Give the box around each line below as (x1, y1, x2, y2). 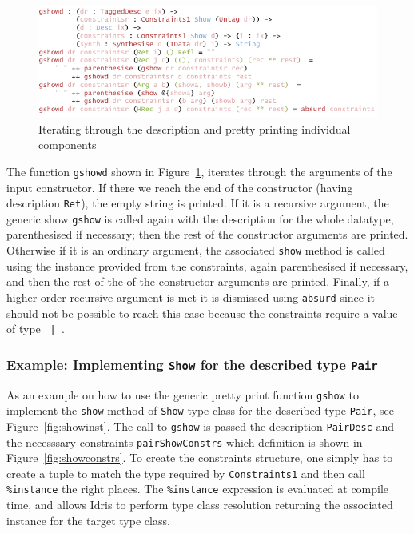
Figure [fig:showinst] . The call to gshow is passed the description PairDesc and (6, 417, 395, 434)
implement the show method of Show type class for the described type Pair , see (6, 402, 394, 419)
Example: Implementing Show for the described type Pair (6, 354, 378, 374)
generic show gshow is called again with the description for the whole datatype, (6, 210, 394, 227)
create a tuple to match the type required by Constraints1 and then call (6, 464, 365, 481)
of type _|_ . (6, 320, 65, 337)
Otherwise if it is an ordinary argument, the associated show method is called (6, 242, 385, 259)
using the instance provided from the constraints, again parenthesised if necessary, (6, 257, 408, 274)
